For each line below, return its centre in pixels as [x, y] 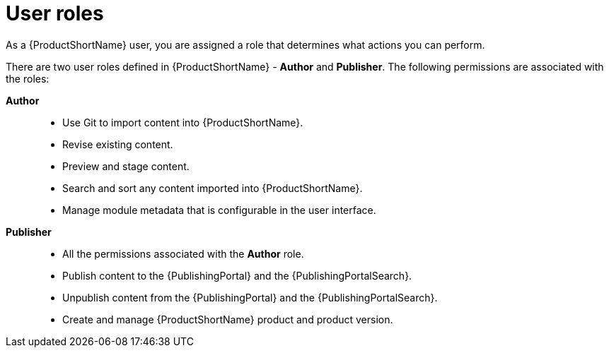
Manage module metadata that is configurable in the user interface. [219, 210]
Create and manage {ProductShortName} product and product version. [228, 319]
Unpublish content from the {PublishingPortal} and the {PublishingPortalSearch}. [250, 297]
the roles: [28, 78]
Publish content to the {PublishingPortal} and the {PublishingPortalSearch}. [237, 275]
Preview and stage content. [126, 166]
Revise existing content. [118, 144]
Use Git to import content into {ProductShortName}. [183, 122]
